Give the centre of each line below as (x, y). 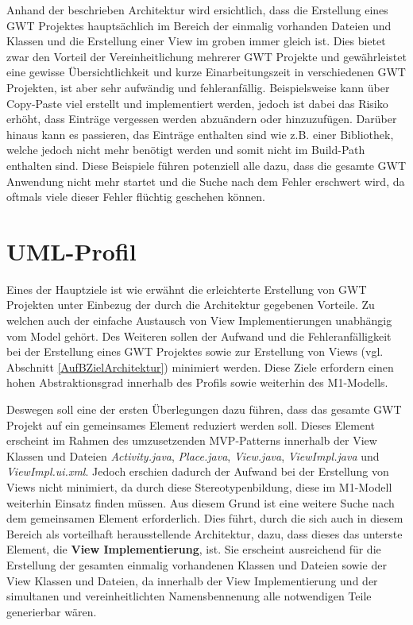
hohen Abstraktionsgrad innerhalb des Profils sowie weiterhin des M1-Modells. (197, 382)
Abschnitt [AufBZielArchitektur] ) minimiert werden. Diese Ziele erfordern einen (200, 367)
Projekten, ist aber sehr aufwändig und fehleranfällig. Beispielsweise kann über (198, 87)
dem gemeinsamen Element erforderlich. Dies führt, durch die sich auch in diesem (205, 518)
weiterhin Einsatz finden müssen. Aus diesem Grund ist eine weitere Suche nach (201, 502)
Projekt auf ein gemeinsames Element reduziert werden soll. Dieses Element (191, 424)
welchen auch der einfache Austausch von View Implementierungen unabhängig (199, 320)
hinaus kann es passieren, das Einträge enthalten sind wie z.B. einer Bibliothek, (200, 134)
